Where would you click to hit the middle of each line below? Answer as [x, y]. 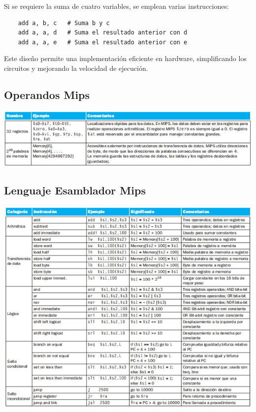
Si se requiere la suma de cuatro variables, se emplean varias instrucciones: [116, 6]
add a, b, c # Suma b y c [64, 23]
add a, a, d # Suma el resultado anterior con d [103, 33]
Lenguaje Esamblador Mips [75, 190]
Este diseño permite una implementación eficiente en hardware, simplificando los [125, 58]
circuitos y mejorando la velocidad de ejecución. [76, 68]
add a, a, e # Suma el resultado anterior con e [103, 42]
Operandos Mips [47, 94]
